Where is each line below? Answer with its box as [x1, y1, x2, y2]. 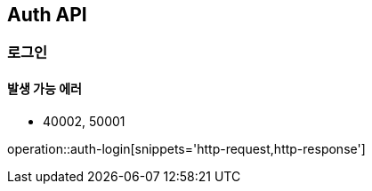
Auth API [7, 4, 87, 26]
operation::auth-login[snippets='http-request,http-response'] [7, 140, 366, 156]
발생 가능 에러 [7, 81, 82, 97]
